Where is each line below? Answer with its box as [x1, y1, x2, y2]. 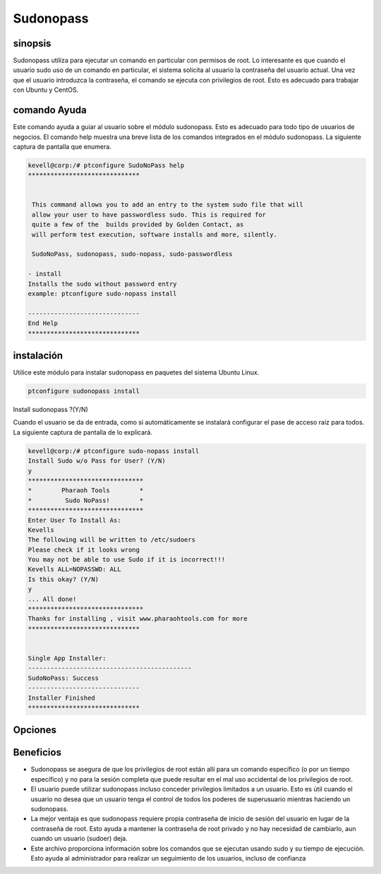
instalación [13, 349, 64, 361]
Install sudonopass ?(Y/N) [13, 406, 88, 414]
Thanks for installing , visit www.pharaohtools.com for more [28, 614, 248, 623]
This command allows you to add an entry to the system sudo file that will [32, 201, 303, 209]
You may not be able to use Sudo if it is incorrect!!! [28, 556, 226, 564]
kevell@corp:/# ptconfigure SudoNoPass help [28, 161, 185, 169]
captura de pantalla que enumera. [13, 142, 112, 151]
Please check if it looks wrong [28, 545, 140, 554]
